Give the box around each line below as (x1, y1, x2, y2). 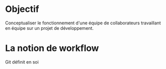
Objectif (5, 3, 39, 15)
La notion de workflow (5, 43, 99, 54)
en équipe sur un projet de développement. (5, 25, 94, 31)
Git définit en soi (5, 59, 39, 65)
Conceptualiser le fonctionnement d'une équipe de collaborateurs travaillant (5, 20, 161, 26)
